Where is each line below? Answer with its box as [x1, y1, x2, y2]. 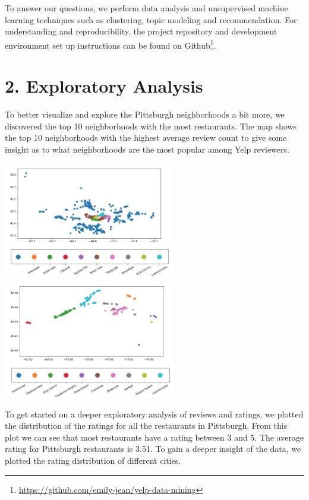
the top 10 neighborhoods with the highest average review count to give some [5, 131, 287, 144]
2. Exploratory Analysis [5, 74, 203, 98]
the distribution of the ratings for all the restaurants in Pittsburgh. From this [5, 419, 288, 432]
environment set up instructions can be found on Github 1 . [5, 37, 216, 51]
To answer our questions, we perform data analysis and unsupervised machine [5, 2, 288, 14]
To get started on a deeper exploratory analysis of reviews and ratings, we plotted [5, 407, 304, 420]
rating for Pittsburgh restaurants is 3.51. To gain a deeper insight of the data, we [5, 442, 301, 455]
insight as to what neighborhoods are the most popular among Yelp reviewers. [5, 143, 289, 155]
